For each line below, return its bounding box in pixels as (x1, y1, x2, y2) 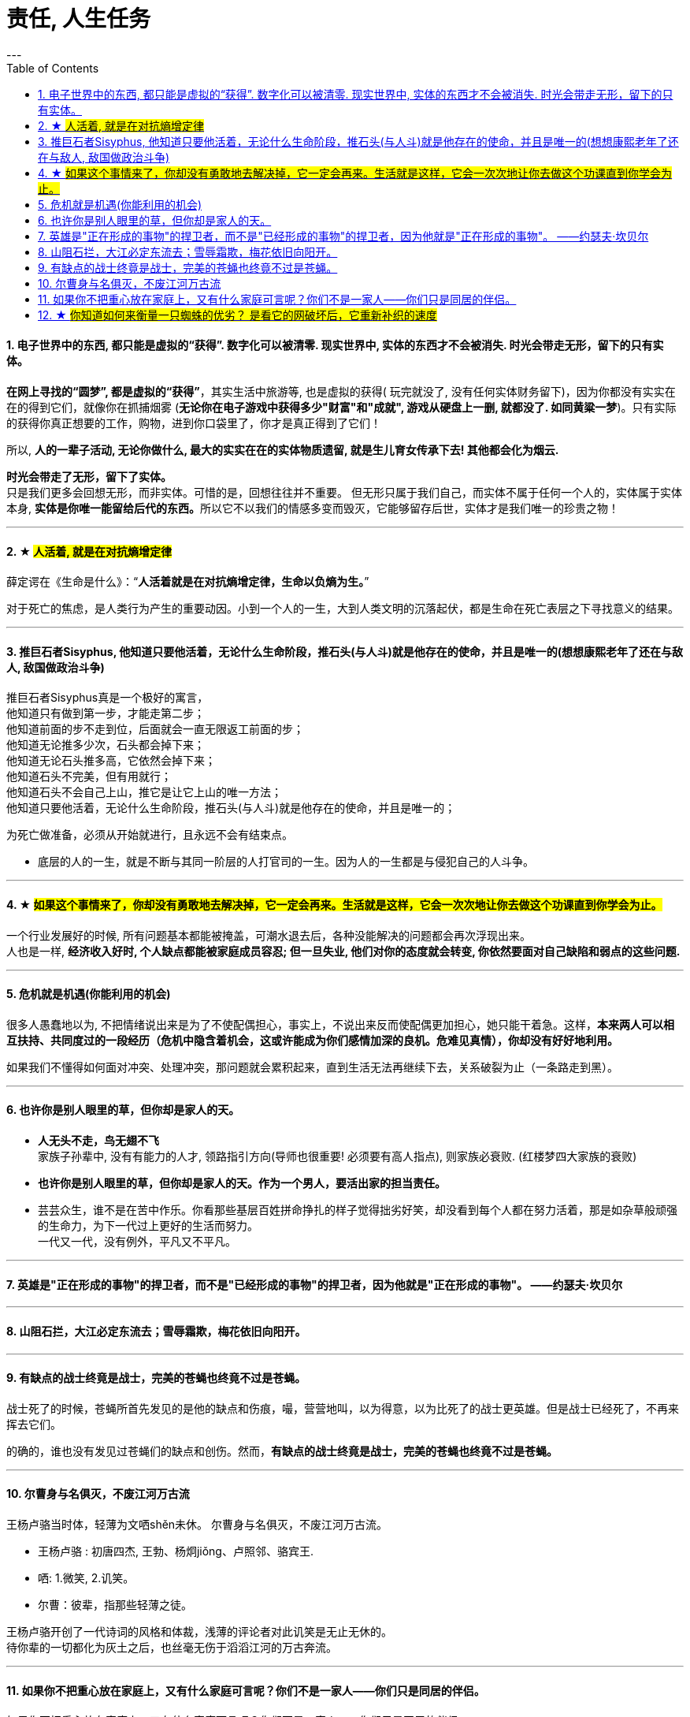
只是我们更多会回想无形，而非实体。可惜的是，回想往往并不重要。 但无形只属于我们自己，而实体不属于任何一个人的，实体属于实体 (6, 485, 682, 499)
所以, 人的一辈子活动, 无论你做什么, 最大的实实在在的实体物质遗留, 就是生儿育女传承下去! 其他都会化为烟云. (6, 442, 559, 456)
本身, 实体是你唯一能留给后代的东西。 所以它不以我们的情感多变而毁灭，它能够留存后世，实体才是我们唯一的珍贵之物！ (6, 501, 619, 515)
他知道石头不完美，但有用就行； (6, 769, 172, 784)
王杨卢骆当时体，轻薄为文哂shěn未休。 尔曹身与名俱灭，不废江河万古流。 (6, 1517, 388, 1531)
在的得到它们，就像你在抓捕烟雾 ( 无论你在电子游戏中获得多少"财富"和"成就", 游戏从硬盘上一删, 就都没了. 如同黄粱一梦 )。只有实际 (6, 400, 677, 414)
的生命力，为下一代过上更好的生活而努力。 (38, 1219, 258, 1233)
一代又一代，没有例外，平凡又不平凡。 (38, 1235, 236, 1249)
